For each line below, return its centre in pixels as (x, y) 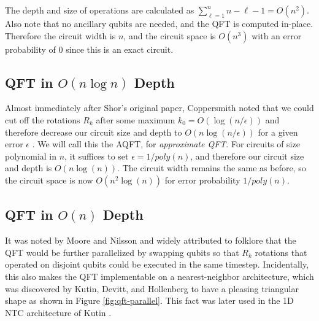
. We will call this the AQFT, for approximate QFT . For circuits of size (166, 144)
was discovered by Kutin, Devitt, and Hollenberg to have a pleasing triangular (152, 288)
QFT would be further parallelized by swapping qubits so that (122, 252)
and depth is (29, 168)
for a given (278, 132)
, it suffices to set (97, 156)
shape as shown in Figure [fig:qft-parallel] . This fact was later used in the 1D (149, 300)
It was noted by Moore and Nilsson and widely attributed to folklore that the (151, 240)
